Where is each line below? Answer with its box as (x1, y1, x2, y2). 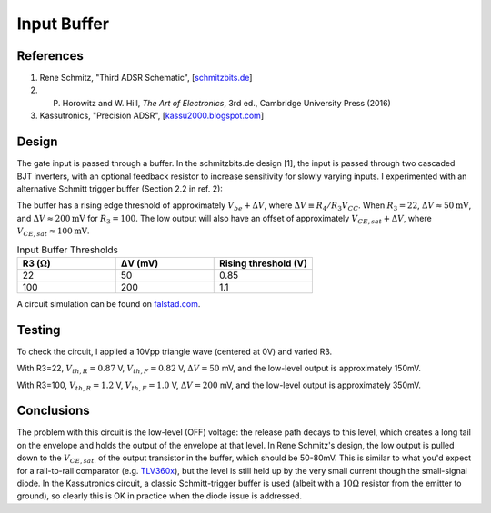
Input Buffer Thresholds (16, 243, 118, 256)
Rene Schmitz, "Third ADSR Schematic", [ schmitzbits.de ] (39, 73, 253, 84)
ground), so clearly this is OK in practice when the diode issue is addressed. (16, 490, 303, 501)
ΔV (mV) (120, 257, 159, 270)
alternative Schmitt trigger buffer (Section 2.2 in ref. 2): (16, 183, 223, 194)
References (16, 48, 84, 64)
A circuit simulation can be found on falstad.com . (16, 298, 201, 309)
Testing (16, 322, 61, 338)
